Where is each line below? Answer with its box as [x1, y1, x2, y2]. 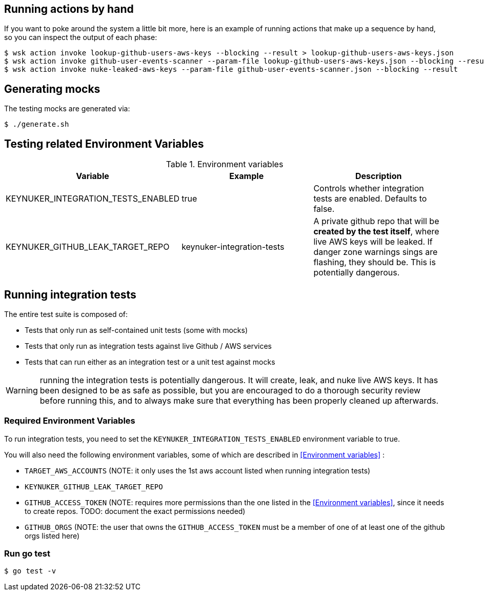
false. [313, 204, 335, 214]
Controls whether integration [313, 183, 424, 194]
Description [355, 171, 402, 182]
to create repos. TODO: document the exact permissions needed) [25, 506, 246, 515]
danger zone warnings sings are [313, 247, 438, 257]
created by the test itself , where [313, 226, 439, 237]
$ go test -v [4, 567, 56, 576]
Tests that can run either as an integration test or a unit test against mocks [25, 357, 275, 366]
